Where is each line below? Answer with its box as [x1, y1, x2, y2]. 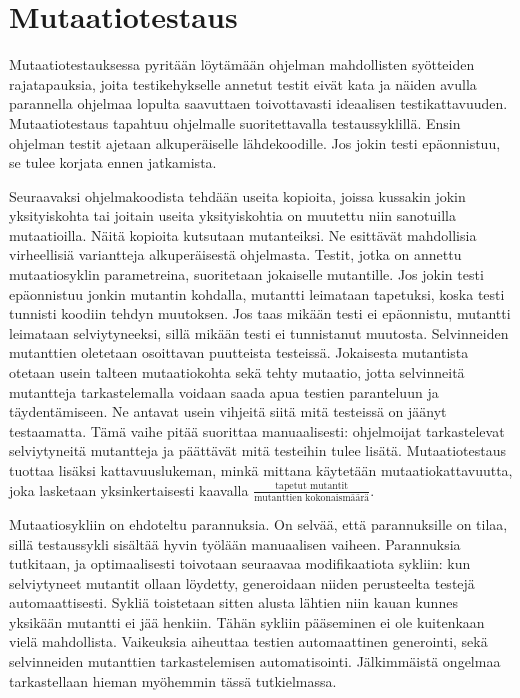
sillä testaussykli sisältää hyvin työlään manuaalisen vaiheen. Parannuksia [9, 533, 461, 554]
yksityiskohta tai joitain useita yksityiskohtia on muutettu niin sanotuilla [9, 205, 456, 226]
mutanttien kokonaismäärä [254, 492, 370, 503]
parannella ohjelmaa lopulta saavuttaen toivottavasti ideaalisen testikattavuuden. [9, 93, 508, 114]
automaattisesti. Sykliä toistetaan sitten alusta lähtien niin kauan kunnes [9, 592, 458, 613]
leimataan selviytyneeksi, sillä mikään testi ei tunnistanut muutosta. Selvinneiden [9, 322, 509, 343]
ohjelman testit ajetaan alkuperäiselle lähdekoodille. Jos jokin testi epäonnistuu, [9, 132, 501, 153]
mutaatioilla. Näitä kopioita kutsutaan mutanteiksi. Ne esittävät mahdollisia [9, 224, 477, 245]
